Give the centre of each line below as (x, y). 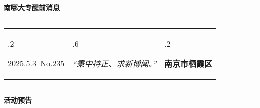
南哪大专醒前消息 (32, 7)
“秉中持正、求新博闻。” (115, 63)
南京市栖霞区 (189, 63)
